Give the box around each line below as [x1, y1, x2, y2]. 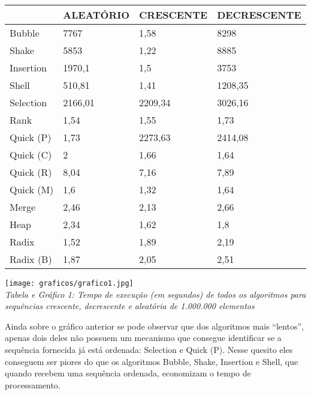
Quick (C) [10, 148, 52, 161]
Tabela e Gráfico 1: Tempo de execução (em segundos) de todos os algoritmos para [5, 288, 306, 300]
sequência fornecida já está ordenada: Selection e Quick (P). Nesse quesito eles [5, 343, 293, 356]
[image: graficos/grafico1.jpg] [5, 279, 134, 288]
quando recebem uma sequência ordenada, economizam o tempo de [5, 367, 251, 379]
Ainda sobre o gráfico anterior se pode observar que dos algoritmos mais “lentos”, [5, 319, 304, 332]
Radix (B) [10, 252, 52, 266]
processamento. [5, 378, 61, 391]
